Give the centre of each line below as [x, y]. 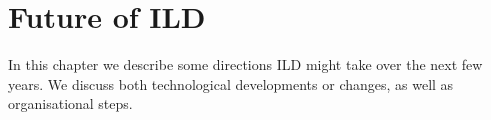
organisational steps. [70, 103]
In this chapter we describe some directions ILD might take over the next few [245, 64]
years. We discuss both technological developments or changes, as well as [231, 83]
